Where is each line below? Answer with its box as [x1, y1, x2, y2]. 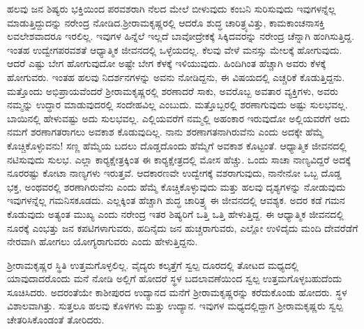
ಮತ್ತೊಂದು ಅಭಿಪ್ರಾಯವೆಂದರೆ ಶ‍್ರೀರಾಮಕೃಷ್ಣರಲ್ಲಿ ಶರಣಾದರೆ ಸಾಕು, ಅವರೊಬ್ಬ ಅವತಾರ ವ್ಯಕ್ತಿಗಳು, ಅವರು [7, 83, 338, 98]
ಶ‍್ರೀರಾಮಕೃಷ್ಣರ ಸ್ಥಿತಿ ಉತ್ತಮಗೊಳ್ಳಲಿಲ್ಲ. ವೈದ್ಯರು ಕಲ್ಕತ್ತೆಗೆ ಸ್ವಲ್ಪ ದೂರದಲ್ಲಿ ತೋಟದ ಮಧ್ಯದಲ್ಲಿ [7, 257, 298, 272]
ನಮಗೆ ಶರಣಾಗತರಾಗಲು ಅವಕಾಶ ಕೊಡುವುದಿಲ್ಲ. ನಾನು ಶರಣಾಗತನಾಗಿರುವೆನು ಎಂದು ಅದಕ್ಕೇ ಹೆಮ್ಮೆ [7, 124, 324, 139]
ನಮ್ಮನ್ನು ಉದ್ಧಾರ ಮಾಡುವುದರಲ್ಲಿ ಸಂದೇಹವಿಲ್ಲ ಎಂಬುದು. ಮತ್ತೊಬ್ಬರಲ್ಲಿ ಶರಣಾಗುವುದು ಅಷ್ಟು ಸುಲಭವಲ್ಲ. [7, 97, 348, 112]
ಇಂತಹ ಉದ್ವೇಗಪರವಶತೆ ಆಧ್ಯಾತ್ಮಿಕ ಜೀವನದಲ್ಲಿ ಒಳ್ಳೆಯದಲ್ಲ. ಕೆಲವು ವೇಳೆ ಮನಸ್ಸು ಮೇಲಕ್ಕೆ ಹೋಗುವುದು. [7, 42, 342, 57]
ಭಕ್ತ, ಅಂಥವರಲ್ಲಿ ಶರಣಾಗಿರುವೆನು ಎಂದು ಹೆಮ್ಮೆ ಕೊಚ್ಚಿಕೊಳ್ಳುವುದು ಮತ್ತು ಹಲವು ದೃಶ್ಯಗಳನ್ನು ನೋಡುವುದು [7, 179, 346, 193]
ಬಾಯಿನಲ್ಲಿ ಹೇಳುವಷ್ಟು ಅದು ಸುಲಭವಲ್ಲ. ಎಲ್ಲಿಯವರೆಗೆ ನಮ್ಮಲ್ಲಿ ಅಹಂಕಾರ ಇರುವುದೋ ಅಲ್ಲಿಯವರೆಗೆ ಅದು [7, 110, 350, 125]
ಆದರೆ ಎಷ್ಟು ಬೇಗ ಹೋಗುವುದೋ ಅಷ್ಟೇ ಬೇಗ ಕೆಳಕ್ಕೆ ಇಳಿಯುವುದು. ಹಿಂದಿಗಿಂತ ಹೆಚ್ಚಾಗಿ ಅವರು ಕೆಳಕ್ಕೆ [7, 56, 326, 71]
